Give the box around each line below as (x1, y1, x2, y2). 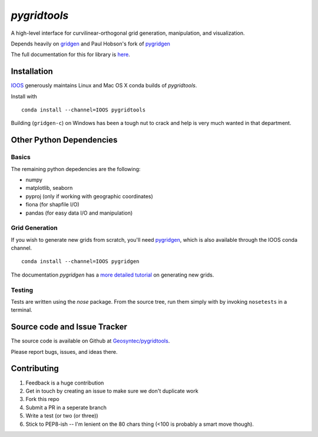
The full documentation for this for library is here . (11, 51, 131, 58)
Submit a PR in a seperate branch (25, 404, 107, 411)
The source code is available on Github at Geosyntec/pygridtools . (11, 337, 170, 344)
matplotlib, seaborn (25, 185, 73, 192)
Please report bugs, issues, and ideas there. (11, 348, 118, 355)
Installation (11, 67, 53, 77)
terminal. (11, 307, 32, 314)
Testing (11, 286, 34, 294)
